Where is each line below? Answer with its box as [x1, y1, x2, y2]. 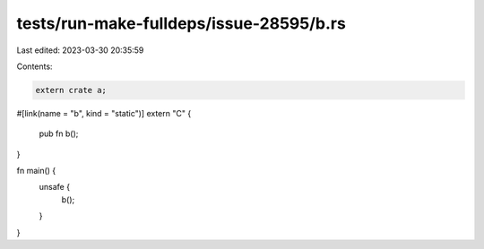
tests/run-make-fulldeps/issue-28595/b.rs [16, 13, 347, 33]
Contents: [16, 61, 53, 72]
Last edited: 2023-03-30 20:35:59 [16, 45, 144, 56]
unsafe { [39, 182, 71, 193]
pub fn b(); [39, 128, 79, 139]
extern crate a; [35, 85, 108, 95]
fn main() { [16, 166, 56, 176]
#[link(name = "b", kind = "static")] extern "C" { [16, 107, 192, 118]
